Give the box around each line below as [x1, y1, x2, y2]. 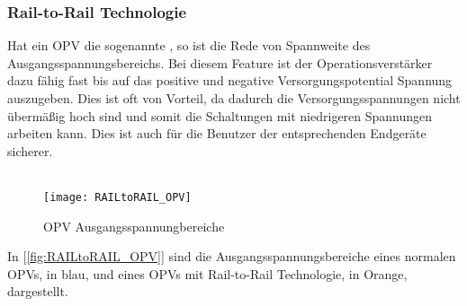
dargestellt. [7, 282, 68, 301]
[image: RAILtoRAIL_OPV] [43, 190, 192, 204]
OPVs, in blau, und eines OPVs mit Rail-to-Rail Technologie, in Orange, [7, 264, 408, 283]
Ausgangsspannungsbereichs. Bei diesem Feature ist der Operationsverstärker [7, 53, 433, 72]
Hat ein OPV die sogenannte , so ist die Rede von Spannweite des [7, 36, 371, 55]
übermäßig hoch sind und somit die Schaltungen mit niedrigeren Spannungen [7, 106, 433, 125]
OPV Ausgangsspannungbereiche [43, 216, 225, 235]
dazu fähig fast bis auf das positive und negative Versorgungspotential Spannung [7, 71, 453, 90]
